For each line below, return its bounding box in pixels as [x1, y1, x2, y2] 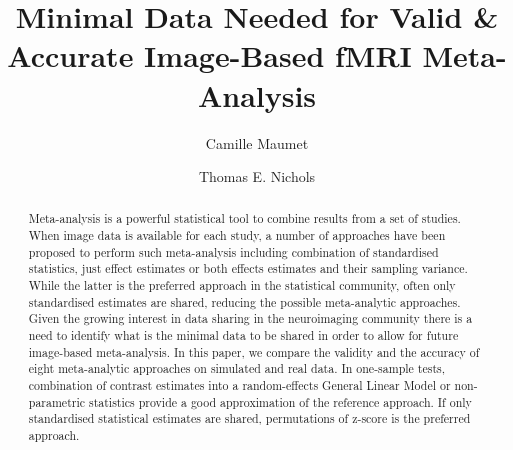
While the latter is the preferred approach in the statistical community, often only [28, 277, 456, 294]
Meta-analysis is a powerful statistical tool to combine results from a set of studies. [28, 210, 461, 227]
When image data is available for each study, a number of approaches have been [28, 227, 446, 244]
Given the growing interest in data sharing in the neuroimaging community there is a [28, 310, 473, 327]
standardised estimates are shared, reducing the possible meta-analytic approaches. [28, 293, 461, 310]
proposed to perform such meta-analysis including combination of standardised [28, 243, 439, 260]
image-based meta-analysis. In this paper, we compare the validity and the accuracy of [28, 343, 480, 360]
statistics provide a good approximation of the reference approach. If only [88, 393, 472, 410]
